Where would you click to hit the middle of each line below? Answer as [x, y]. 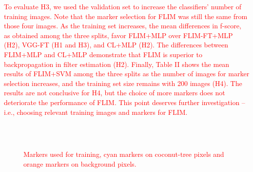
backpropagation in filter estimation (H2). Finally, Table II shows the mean [117, 64]
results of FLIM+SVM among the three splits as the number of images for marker [127, 74]
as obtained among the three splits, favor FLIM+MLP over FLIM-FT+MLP [118, 35]
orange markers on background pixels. [80, 163]
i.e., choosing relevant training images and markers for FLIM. [96, 112]
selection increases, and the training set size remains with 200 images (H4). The [123, 83]
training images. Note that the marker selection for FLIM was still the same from [126, 16]
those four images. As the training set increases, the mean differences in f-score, [123, 26]
